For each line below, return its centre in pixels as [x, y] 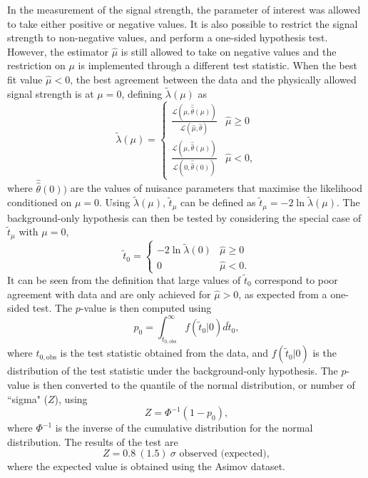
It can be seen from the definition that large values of [124, 279]
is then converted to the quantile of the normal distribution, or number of [194, 385]
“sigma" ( [28, 398]
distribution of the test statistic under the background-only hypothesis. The [173, 371]
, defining [142, 93]
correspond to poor [296, 279]
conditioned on [40, 202]
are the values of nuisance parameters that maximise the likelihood [216, 188]
